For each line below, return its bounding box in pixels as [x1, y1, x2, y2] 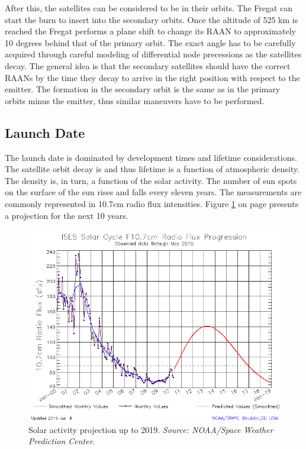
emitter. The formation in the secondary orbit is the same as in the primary [5, 83, 281, 95]
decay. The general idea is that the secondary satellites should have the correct [5, 59, 291, 72]
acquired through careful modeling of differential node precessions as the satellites [5, 48, 302, 60]
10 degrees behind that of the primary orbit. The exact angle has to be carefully [5, 36, 296, 49]
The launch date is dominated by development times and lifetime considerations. [5, 151, 297, 163]
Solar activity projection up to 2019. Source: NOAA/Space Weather [28, 423, 273, 435]
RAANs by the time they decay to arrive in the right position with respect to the [5, 71, 300, 83]
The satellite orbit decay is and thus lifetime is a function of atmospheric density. [5, 163, 299, 175]
